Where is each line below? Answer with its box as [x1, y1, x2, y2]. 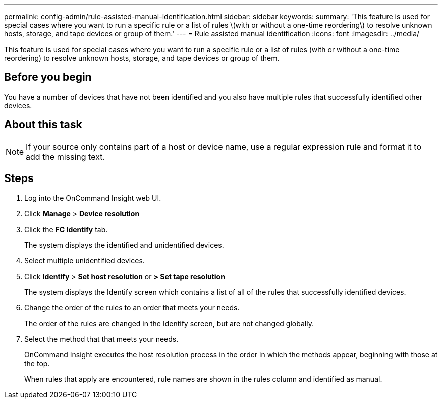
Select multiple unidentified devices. [24, 256, 145, 265]
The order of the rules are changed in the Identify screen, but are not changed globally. [24, 319, 314, 328]
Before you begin [4, 71, 92, 84]
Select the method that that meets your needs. [24, 334, 179, 343]
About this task [4, 118, 82, 131]
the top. [24, 359, 50, 368]
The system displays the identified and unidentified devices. [24, 240, 224, 249]
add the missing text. [26, 151, 105, 162]
